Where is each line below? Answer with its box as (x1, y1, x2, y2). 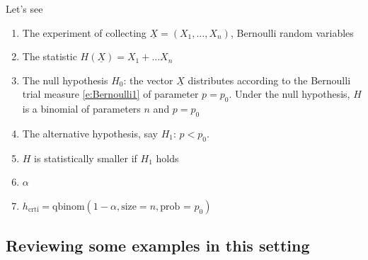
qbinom (52, 201, 85, 212)
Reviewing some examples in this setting (6, 234, 310, 256)
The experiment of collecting (22, 25, 146, 40)
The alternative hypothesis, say (22, 125, 159, 140)
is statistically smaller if (34, 150, 137, 165)
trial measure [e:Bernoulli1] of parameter (22, 86, 199, 101)
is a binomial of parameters (22, 101, 141, 116)
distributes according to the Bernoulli (188, 72, 351, 87)
